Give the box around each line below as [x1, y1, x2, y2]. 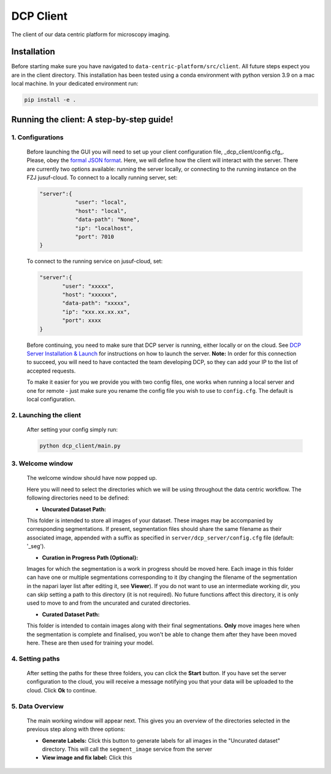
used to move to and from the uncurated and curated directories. [26, 599, 191, 607]
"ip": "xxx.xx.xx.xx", [62, 308, 131, 315]
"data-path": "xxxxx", [62, 300, 131, 307]
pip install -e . [24, 96, 77, 104]
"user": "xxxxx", [62, 282, 115, 290]
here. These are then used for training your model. [26, 639, 154, 647]
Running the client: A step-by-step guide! [11, 114, 174, 125]
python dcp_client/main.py [39, 442, 121, 449]
